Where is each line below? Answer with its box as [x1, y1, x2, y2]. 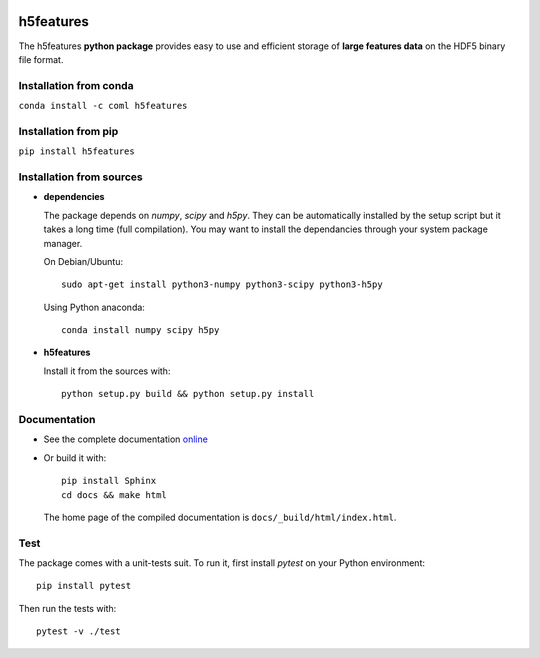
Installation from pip [18, 124, 119, 138]
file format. [18, 53, 64, 65]
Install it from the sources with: [43, 365, 171, 377]
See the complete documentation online [43, 433, 209, 445]
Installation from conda [18, 78, 134, 92]
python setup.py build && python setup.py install [61, 388, 315, 400]
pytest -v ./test [36, 626, 121, 637]
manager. [43, 237, 83, 249]
